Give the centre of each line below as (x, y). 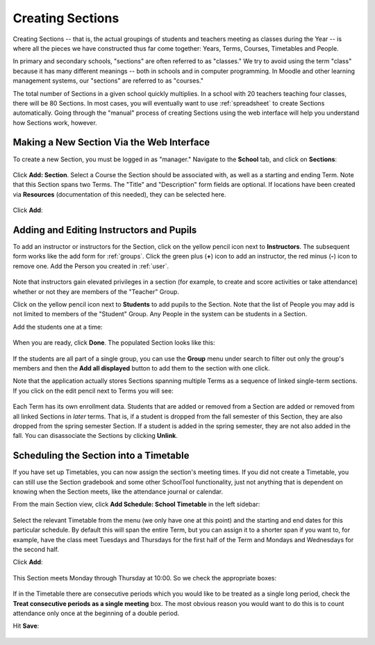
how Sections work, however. (55, 122)
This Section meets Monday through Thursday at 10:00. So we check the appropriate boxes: (145, 578)
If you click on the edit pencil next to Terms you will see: (93, 391)
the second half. (36, 549)
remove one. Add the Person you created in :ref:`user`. (91, 266)
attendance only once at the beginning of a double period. (96, 613)
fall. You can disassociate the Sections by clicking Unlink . (95, 436)
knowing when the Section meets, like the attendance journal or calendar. (118, 491)
